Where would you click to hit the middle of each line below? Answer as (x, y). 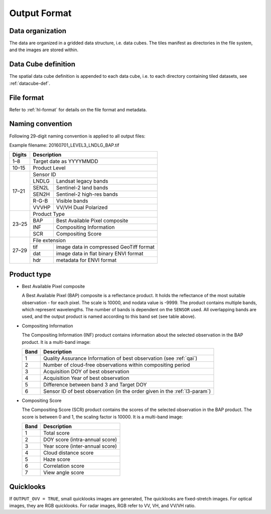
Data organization (38, 31)
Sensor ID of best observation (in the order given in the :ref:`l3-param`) (127, 391)
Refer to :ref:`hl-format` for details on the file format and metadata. (78, 109)
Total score (56, 433)
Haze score (57, 459)
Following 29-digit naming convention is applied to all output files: (77, 136)
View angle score (64, 473)
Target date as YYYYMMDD (65, 162)
